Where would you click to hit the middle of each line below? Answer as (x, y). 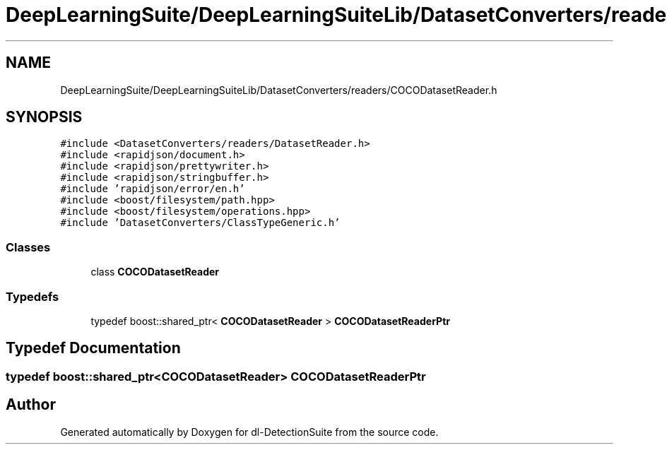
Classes (28, 247)
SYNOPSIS (44, 117)
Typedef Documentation (93, 348)
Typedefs (33, 296)
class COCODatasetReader (155, 272)
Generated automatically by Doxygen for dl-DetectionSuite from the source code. (249, 432)
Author (31, 405)
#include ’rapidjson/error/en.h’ (153, 189)
